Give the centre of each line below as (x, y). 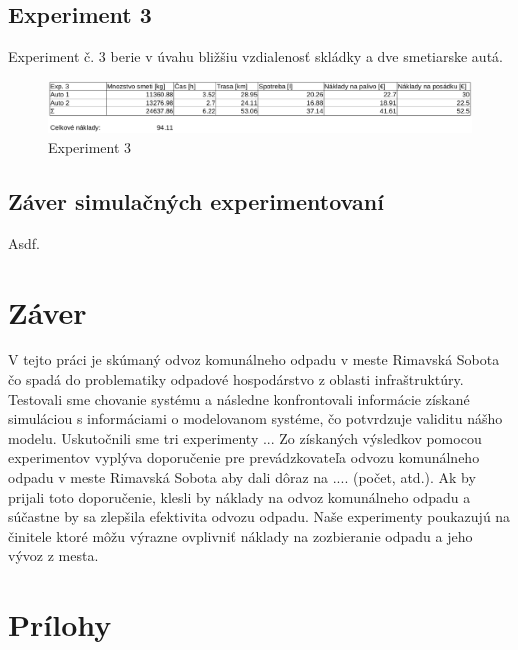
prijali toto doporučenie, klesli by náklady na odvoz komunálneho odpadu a (239, 496)
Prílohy (60, 624)
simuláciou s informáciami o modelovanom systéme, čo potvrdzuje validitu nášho (255, 418)
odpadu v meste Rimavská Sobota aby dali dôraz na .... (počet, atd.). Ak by (242, 477)
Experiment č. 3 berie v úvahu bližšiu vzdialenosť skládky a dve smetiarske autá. (255, 56)
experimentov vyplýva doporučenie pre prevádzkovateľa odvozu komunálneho (244, 457)
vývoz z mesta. (53, 555)
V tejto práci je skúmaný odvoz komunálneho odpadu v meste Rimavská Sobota (254, 359)
